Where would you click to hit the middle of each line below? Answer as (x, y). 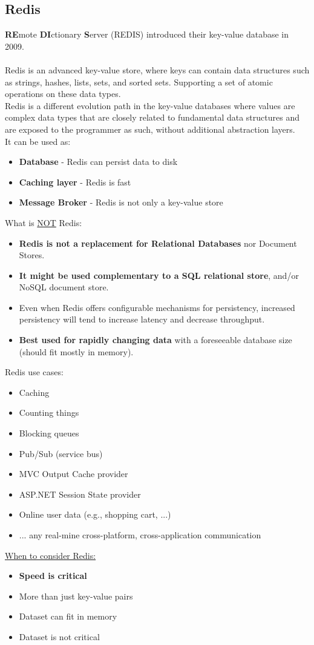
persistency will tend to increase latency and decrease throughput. (142, 319)
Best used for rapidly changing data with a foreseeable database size (155, 340)
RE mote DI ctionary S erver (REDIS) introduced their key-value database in (147, 34)
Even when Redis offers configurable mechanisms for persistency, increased (157, 307)
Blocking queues (49, 433)
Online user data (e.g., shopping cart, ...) (95, 514)
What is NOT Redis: (44, 222)
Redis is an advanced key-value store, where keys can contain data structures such (157, 69)
